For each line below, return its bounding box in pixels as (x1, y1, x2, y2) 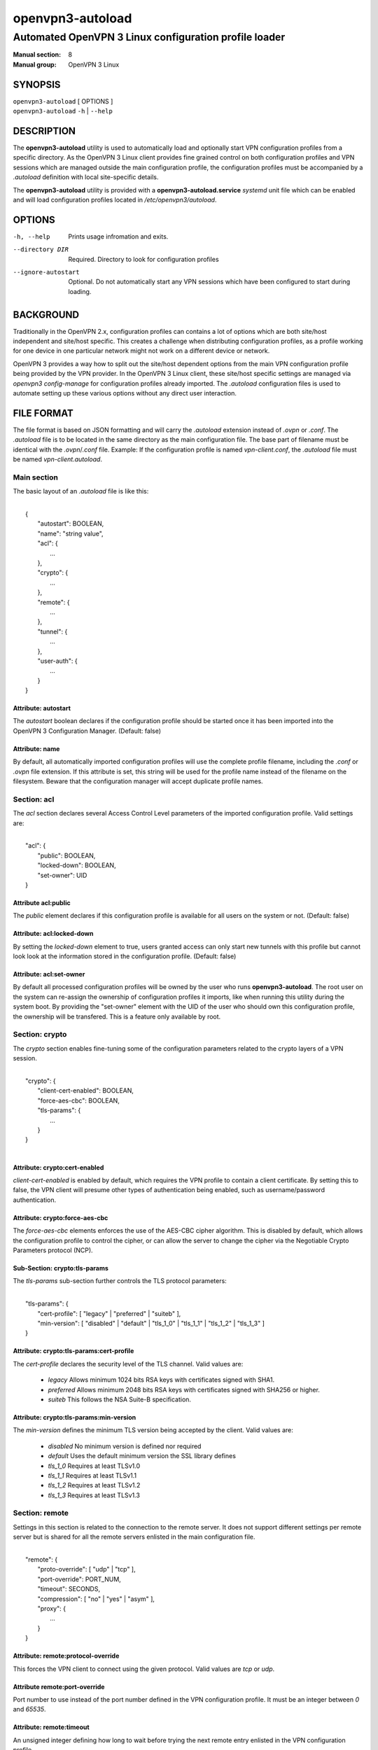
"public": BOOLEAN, (37, 851, 96, 860)
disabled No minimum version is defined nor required (48, 1442, 202, 1450)
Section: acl (13, 794, 55, 804)
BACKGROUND (13, 309, 80, 321)
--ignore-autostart (13, 268, 80, 276)
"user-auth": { (37, 657, 78, 665)
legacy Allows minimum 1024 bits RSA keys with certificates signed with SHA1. (48, 1375, 275, 1384)
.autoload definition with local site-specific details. (13, 173, 159, 181)
